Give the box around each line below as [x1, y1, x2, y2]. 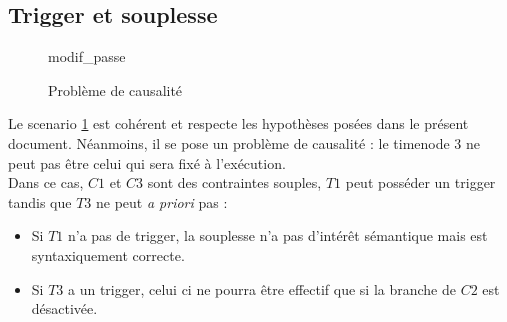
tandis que [8, 191, 72, 212]
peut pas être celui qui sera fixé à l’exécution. [8, 152, 286, 173]
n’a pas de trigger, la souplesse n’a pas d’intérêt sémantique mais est [67, 225, 488, 246]
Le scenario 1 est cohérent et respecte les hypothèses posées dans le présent [8, 113, 469, 134]
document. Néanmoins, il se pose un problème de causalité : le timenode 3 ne [8, 132, 481, 153]
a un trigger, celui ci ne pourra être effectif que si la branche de [67, 278, 456, 299]
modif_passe [48, 46, 126, 67]
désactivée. [31, 298, 98, 319]
